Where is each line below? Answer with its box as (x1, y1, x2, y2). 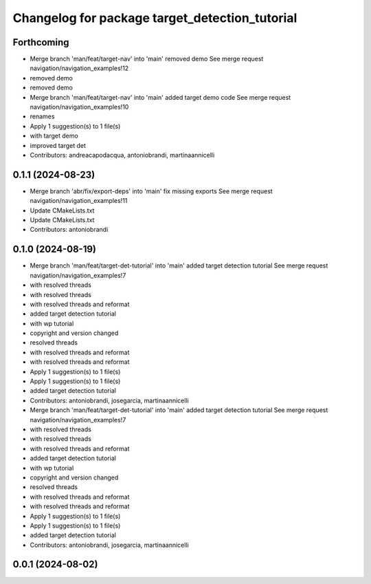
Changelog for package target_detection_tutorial (12, 10, 297, 25)
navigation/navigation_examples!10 (30, 103, 129, 111)
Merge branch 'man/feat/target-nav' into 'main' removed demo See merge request (30, 55, 264, 63)
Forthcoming (12, 36, 69, 48)
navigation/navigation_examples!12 (30, 64, 129, 72)
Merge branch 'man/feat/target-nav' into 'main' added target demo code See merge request (30, 93, 291, 101)
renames (30, 112, 55, 120)
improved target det (30, 141, 86, 149)
